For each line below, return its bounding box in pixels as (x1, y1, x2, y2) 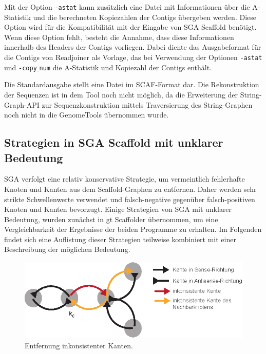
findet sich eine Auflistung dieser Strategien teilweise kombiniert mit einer (4, 233, 236, 244)
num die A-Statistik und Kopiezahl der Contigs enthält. (39, 62, 212, 72)
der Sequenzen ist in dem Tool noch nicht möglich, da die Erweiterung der (4, 89, 238, 100)
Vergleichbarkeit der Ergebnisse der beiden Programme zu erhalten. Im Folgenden (4, 224, 262, 234)
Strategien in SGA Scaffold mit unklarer (4, 134, 223, 150)
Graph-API (4, 99, 40, 110)
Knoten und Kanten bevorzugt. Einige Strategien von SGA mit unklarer (4, 204, 232, 214)
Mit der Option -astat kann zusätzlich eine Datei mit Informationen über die (4, 2, 250, 12)
